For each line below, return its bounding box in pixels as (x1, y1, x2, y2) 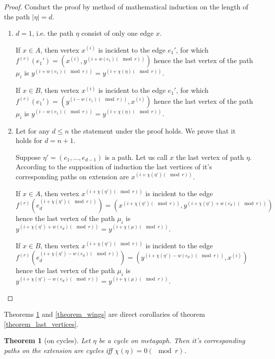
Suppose (15, 151, 41, 162)
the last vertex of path (176, 151, 244, 162)
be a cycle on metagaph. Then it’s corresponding (99, 335, 245, 346)
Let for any (15, 125, 50, 136)
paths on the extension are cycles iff (4, 345, 112, 355)
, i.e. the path (32, 28, 73, 38)
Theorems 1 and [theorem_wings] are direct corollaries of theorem (4, 309, 205, 319)
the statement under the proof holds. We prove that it (71, 125, 236, 136)
